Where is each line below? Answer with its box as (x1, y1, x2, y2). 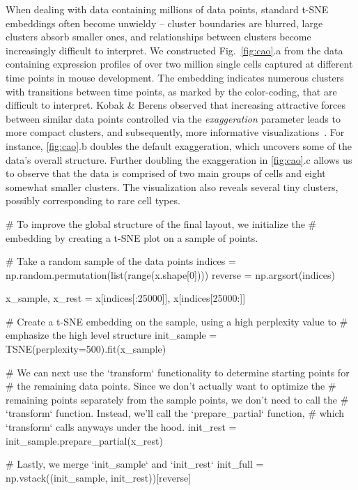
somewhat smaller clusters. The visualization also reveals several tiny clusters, (6, 179, 338, 194)
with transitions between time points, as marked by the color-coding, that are (6, 84, 337, 98)
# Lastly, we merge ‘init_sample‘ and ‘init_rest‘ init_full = (6, 457, 264, 471)
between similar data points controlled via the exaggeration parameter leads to (6, 111, 341, 125)
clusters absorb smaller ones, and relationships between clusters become (6, 29, 311, 44)
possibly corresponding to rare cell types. (6, 193, 180, 208)
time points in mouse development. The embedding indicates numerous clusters (6, 70, 344, 84)
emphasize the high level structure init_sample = (6, 328, 217, 342)
